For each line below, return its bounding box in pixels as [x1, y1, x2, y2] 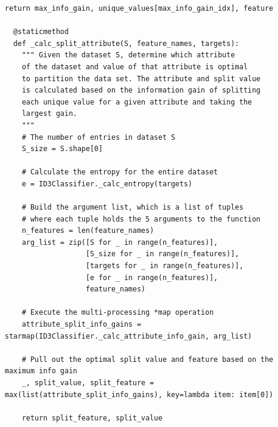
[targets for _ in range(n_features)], [86, 262, 243, 271]
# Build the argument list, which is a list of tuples [21, 203, 243, 212]
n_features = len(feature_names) [21, 226, 154, 235]
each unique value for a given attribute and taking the [21, 97, 252, 106]
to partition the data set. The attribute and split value [21, 74, 261, 83]
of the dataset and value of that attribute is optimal [21, 62, 248, 71]
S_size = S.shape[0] [21, 145, 103, 153]
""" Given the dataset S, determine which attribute [21, 51, 235, 60]
